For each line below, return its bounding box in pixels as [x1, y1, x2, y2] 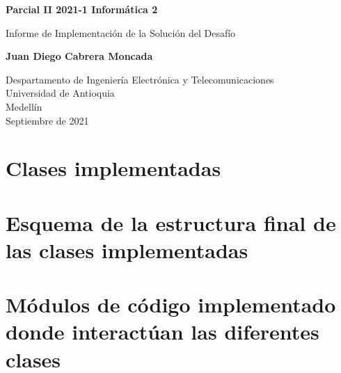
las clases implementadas [6, 235, 248, 264]
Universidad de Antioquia [6, 86, 115, 100]
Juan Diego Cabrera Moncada [6, 49, 153, 63]
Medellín [6, 99, 42, 113]
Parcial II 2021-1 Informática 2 [6, 2, 158, 16]
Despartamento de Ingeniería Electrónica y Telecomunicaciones [6, 72, 274, 86]
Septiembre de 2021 [6, 113, 89, 127]
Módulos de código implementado [6, 290, 336, 319]
